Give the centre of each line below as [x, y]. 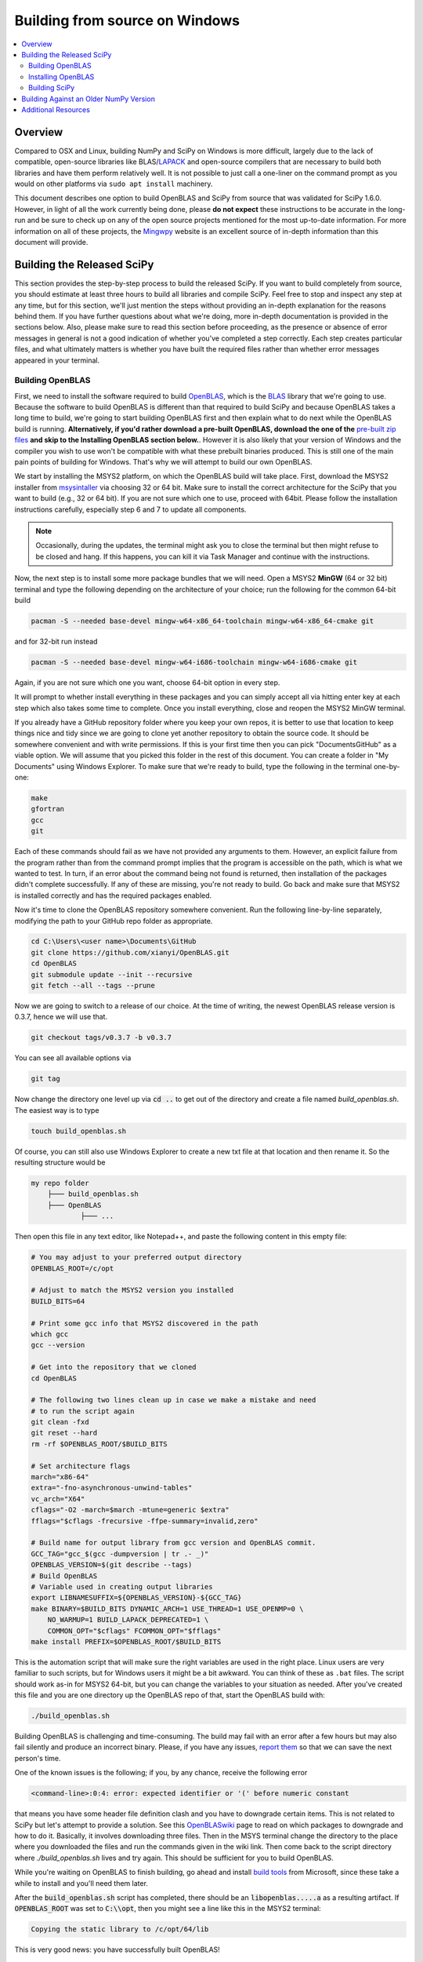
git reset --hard [64, 1433]
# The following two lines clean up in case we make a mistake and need [174, 1400]
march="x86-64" [60, 1477]
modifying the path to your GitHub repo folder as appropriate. [114, 921]
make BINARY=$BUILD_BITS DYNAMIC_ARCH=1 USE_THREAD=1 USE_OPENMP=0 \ [167, 1608]
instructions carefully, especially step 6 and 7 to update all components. [130, 509]
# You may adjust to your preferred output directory [136, 1257]
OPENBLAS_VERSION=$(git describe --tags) [112, 1565]
